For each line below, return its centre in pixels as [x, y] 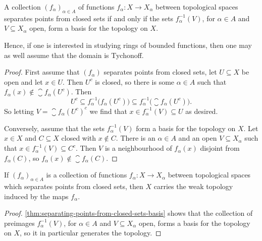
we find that [108, 111]
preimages [19, 223]
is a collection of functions [87, 175]
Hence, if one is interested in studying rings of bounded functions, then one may [128, 45]
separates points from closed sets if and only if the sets [89, 18]
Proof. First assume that [42, 72]
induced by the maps [36, 196]
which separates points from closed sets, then [74, 186]
